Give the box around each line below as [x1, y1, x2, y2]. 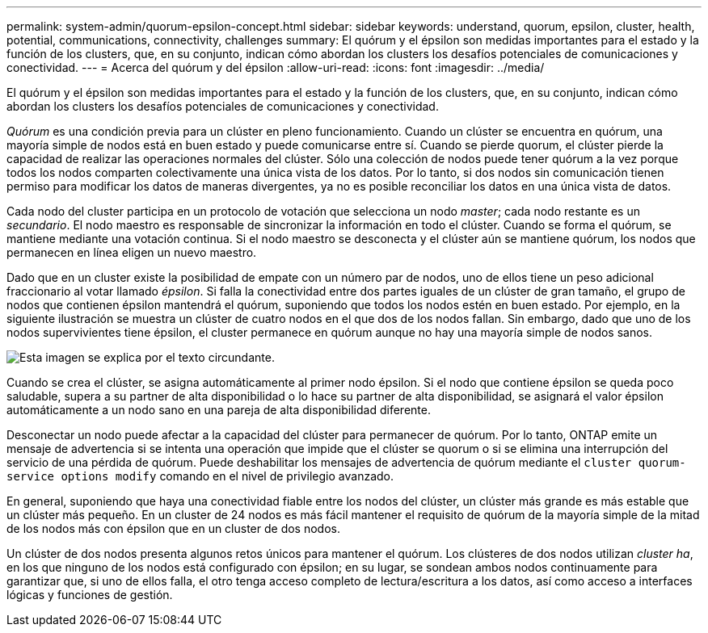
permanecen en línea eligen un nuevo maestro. [6, 245, 257, 259]
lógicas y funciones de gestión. [6, 588, 173, 602]
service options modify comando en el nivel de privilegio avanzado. [6, 469, 394, 483]
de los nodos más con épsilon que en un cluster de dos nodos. [6, 522, 341, 535]
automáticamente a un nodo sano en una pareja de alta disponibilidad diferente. [6, 403, 431, 417]
